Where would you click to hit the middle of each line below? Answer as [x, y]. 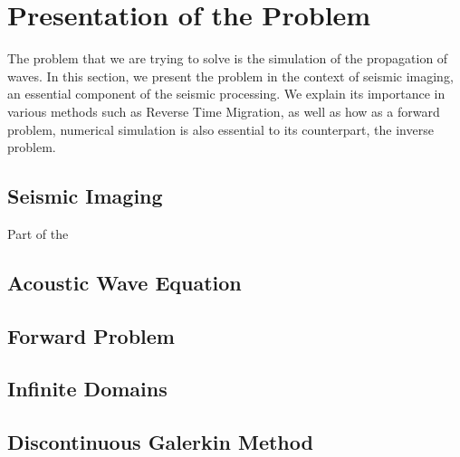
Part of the [38, 233]
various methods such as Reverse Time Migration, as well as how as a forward [224, 111]
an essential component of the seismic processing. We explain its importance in [226, 94]
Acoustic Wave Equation [125, 282]
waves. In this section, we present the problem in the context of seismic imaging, [230, 76]
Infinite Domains [87, 389]
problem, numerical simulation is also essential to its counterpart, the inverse [220, 129]
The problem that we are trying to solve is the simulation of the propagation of [228, 58]
